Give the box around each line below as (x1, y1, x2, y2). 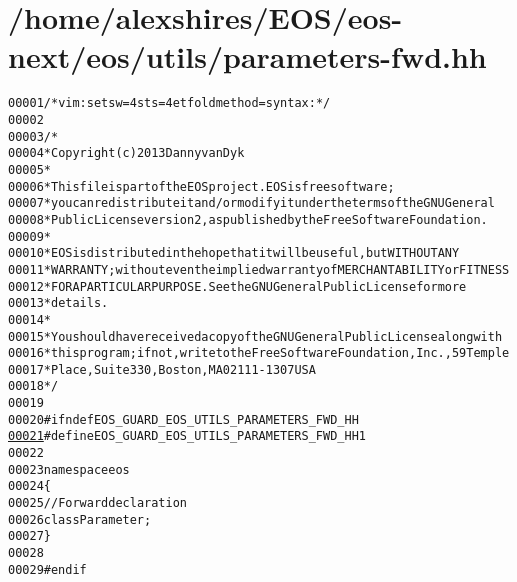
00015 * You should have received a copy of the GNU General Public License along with (8, 329, 503, 344)
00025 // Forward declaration (8, 496, 187, 511)
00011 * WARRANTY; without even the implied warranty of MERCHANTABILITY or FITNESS (8, 262, 510, 277)
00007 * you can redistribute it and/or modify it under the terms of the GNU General (8, 196, 495, 211)
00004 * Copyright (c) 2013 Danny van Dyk (8, 146, 245, 161)
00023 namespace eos (8, 462, 130, 477)
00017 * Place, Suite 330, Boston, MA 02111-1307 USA (8, 362, 316, 377)
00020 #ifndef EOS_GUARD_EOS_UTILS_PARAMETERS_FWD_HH (8, 412, 359, 427)
